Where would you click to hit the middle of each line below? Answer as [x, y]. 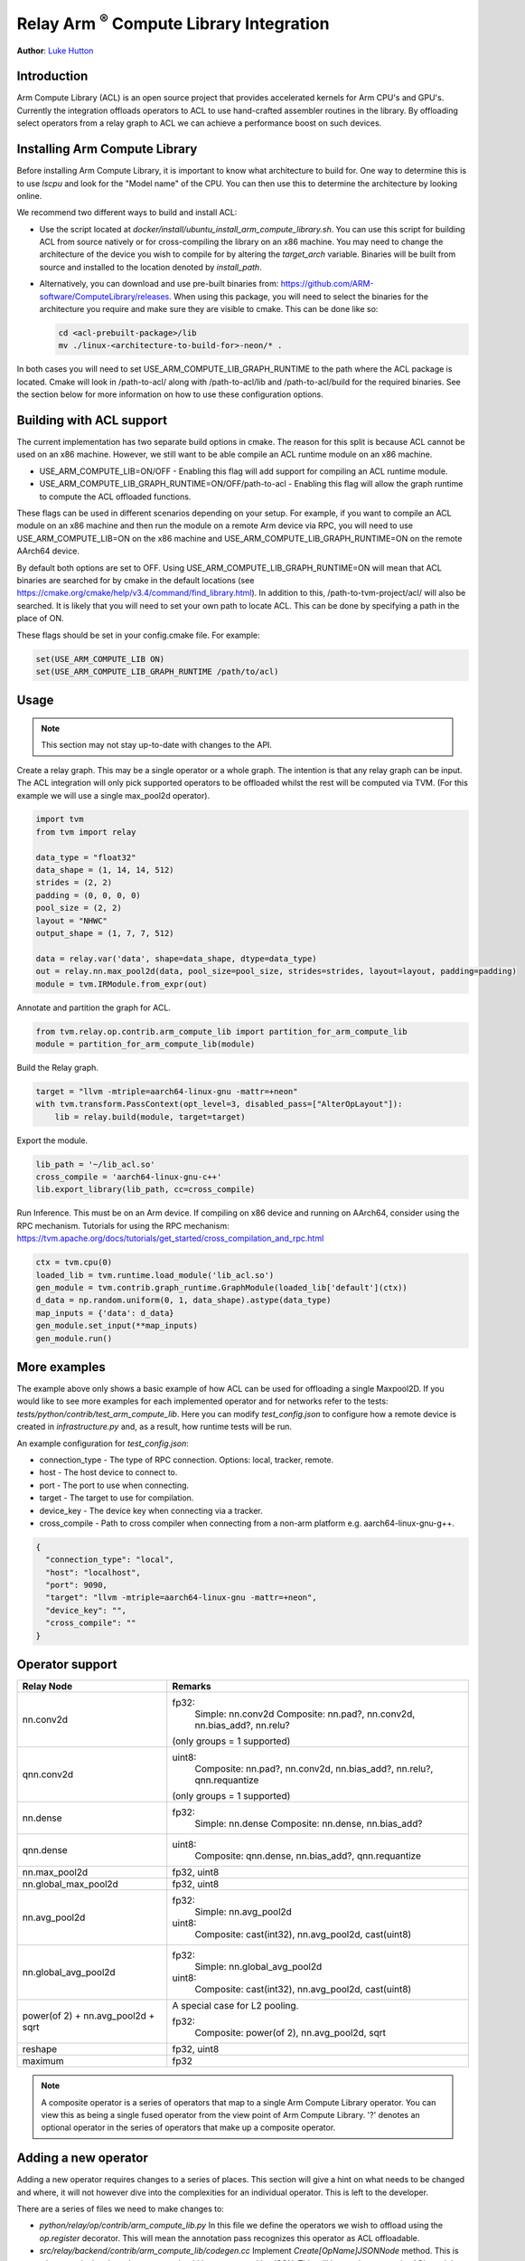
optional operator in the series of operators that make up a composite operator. [188, 2128]
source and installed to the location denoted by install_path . [150, 267]
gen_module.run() [74, 1338]
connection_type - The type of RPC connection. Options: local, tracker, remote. [187, 1460]
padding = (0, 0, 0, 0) [89, 895]
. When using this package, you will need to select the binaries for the [299, 296]
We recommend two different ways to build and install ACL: [127, 213]
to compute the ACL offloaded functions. [115, 497]
